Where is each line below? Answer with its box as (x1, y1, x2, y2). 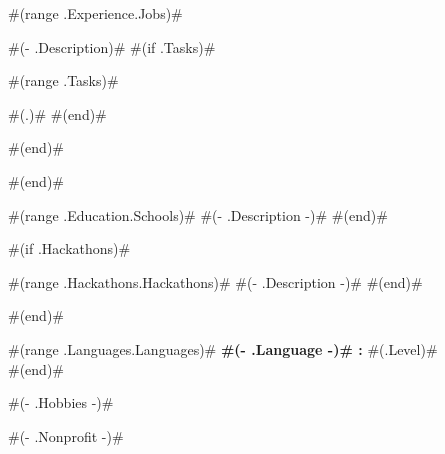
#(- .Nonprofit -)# (8, 425, 124, 446)
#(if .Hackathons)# (8, 238, 131, 259)
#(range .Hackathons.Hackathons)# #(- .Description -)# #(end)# (8, 271, 423, 292)
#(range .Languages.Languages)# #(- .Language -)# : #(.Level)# (8, 338, 438, 359)
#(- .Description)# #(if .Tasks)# (8, 36, 216, 57)
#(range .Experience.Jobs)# (8, 3, 183, 23)
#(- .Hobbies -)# (8, 392, 114, 413)
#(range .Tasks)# (8, 70, 119, 91)
